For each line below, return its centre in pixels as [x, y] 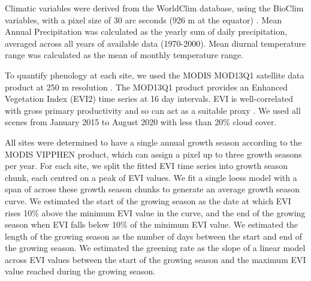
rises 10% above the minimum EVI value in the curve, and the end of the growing [155, 212]
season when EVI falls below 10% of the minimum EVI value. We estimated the [152, 224]
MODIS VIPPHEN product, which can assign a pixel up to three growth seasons [153, 154]
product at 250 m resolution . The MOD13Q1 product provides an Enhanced [147, 87]
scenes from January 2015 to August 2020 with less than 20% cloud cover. [141, 122]
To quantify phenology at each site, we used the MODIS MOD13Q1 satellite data [155, 75]
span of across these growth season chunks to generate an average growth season [152, 189]
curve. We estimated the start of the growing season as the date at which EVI [148, 200]
